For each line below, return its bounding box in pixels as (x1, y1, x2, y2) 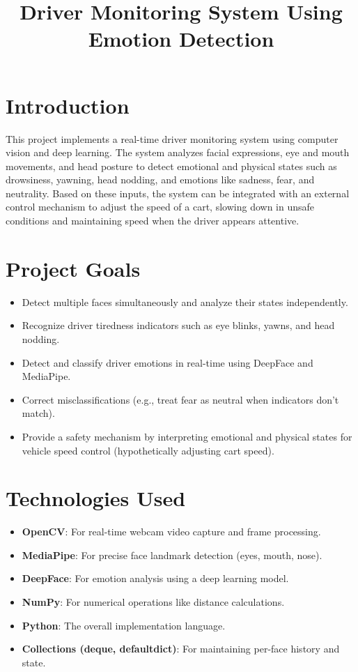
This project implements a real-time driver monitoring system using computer (6, 131, 338, 146)
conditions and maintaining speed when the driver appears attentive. (6, 213, 299, 228)
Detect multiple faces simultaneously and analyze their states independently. (22, 294, 348, 309)
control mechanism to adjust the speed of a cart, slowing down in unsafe (6, 199, 315, 214)
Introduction (6, 91, 130, 119)
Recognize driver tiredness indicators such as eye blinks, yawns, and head (22, 318, 335, 333)
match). (22, 406, 55, 420)
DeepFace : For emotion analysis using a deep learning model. (22, 571, 289, 586)
